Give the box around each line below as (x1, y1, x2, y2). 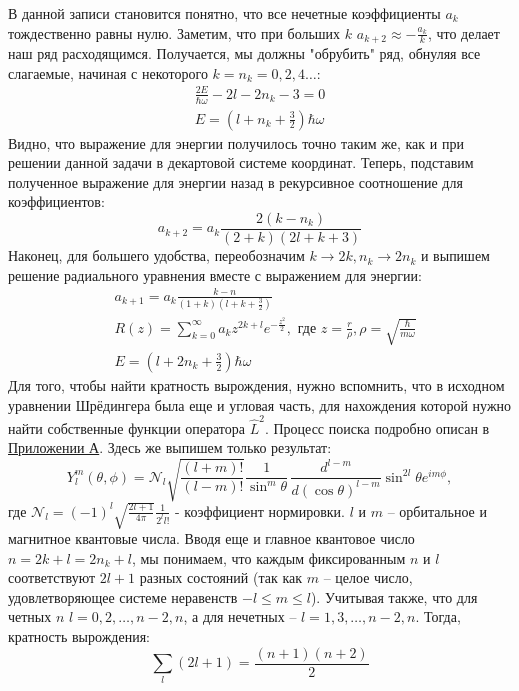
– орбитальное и (387, 500, 487, 521)
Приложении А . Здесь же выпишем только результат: (8, 437, 332, 458)
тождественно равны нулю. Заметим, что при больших (8, 22, 341, 43)
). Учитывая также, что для (310, 586, 478, 607)
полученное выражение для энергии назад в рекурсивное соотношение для (8, 171, 463, 192)
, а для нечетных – (183, 606, 297, 627)
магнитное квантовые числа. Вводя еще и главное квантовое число (8, 528, 415, 549)
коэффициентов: (8, 191, 105, 212)
